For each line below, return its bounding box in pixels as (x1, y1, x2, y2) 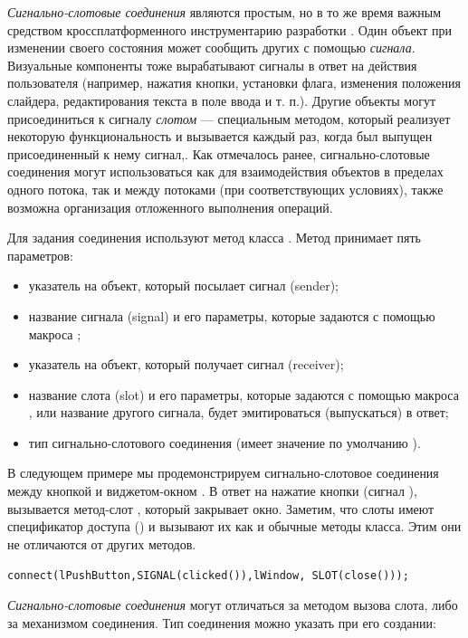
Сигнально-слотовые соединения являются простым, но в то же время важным (7, 3, 442, 21)
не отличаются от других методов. (7, 534, 196, 553)
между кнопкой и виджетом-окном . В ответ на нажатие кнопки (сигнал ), (7, 481, 417, 500)
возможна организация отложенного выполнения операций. (7, 197, 333, 216)
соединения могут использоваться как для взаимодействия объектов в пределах (7, 162, 444, 181)
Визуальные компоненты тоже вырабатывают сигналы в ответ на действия (7, 55, 417, 74)
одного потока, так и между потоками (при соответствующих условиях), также (7, 179, 444, 198)
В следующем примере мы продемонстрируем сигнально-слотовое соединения (7, 463, 439, 482)
